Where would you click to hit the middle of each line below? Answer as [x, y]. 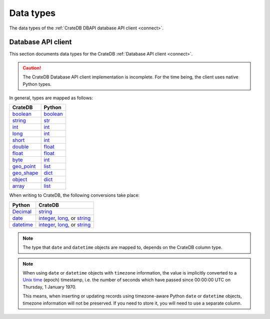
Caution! [32, 68]
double [20, 147]
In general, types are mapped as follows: [51, 98]
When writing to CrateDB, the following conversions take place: [74, 195]
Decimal [22, 211]
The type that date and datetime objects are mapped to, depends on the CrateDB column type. [122, 248]
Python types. [37, 84]
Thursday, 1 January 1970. [50, 287]
